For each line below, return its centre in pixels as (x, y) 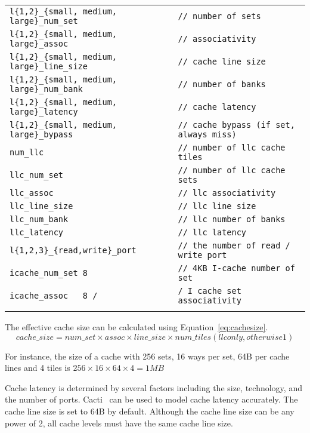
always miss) (207, 134)
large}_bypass (41, 134)
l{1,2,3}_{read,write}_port (73, 250)
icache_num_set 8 (49, 273)
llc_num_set (37, 175)
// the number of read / (234, 245)
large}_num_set (44, 21)
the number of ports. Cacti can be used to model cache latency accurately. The (151, 399)
